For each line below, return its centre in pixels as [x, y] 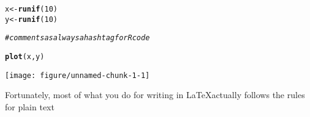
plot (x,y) [25, 56]
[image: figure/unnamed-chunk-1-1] [77, 75]
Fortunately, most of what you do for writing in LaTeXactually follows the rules [155, 95]
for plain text [30, 106]
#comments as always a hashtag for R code [77, 38]
